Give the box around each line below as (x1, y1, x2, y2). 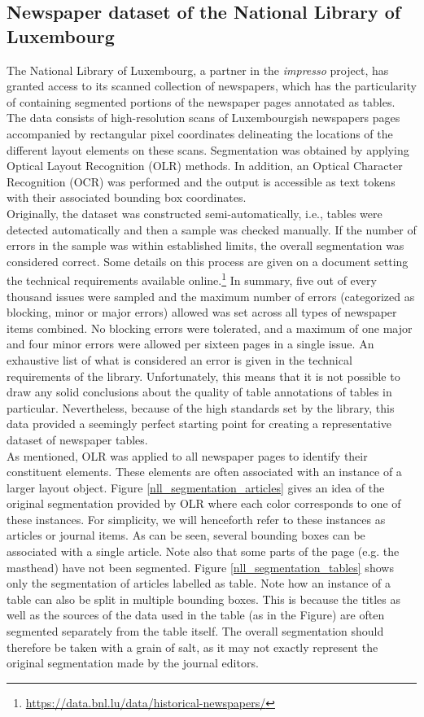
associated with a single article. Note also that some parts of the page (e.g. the (7, 543, 400, 560)
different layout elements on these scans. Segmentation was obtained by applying (7, 141, 409, 158)
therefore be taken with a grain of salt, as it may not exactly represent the (7, 638, 378, 655)
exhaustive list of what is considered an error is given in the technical (7, 351, 352, 368)
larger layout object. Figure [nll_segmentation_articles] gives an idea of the (7, 479, 385, 496)
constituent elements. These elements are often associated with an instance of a (7, 463, 402, 480)
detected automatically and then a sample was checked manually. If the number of (7, 221, 417, 238)
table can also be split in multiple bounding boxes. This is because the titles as (7, 590, 400, 607)
